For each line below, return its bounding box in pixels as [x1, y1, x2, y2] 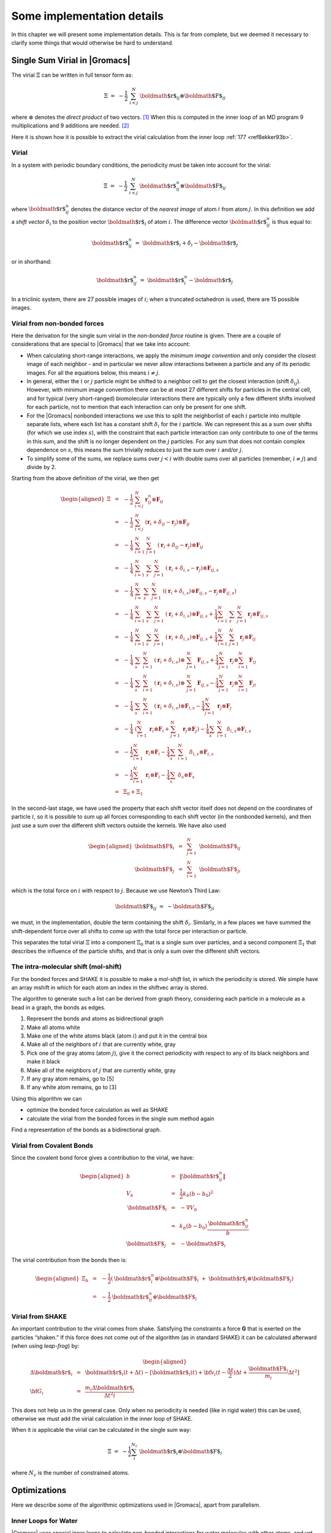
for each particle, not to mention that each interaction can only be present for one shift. [26, 403, 247, 411]
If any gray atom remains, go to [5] [26, 1075, 115, 1082]
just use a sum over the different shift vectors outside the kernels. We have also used [11, 822, 226, 829]
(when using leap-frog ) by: [11, 1342, 80, 1350]
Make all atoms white [26, 1023, 80, 1031]
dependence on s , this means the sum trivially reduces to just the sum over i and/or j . [26, 446, 243, 454]
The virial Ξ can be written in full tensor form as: [11, 71, 133, 78]
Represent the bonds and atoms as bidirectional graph [26, 1015, 164, 1022]
